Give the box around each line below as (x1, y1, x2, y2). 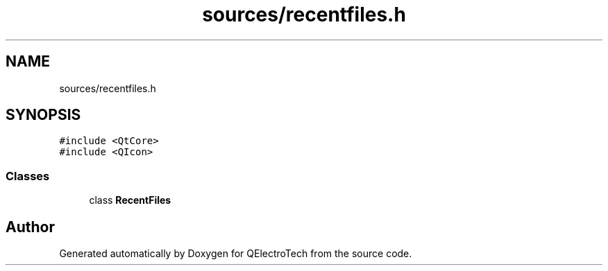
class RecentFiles (89, 194, 171, 207)
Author (6, 218, 55, 236)
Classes (6, 168, 50, 183)
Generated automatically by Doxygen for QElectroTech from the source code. (59, 247, 412, 260)
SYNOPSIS (6, 106, 81, 124)
